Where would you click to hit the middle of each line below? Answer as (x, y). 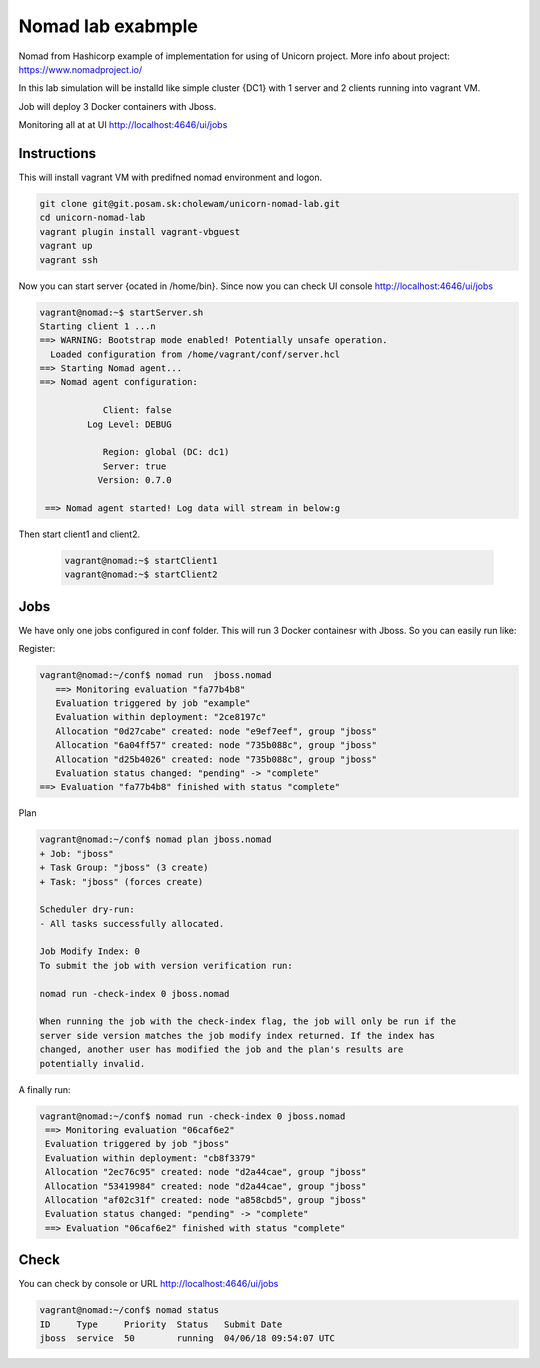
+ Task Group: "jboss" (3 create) (124, 868)
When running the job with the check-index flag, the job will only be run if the (248, 1021)
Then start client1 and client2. (79, 534)
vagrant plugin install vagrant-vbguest (139, 231)
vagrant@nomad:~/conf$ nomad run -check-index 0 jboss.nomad (192, 1116)
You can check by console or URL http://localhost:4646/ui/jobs (148, 1284)
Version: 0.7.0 (134, 480)
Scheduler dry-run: (87, 909)
